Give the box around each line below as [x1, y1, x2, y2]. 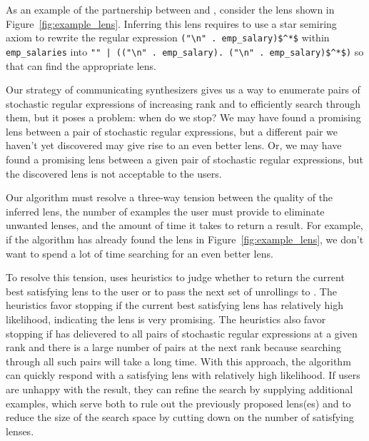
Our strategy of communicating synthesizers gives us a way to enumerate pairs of [6, 82, 360, 97]
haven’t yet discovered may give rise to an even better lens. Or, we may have [6, 138, 342, 153]
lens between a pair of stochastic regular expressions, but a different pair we [6, 123, 338, 138]
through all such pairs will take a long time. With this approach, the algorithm [6, 353, 351, 368]
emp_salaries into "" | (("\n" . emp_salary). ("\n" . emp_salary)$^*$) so [6, 44, 364, 59]
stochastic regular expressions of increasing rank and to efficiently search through [6, 96, 361, 111]
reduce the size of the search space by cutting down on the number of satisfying [6, 410, 354, 425]
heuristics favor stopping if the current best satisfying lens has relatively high [6, 298, 343, 313]
